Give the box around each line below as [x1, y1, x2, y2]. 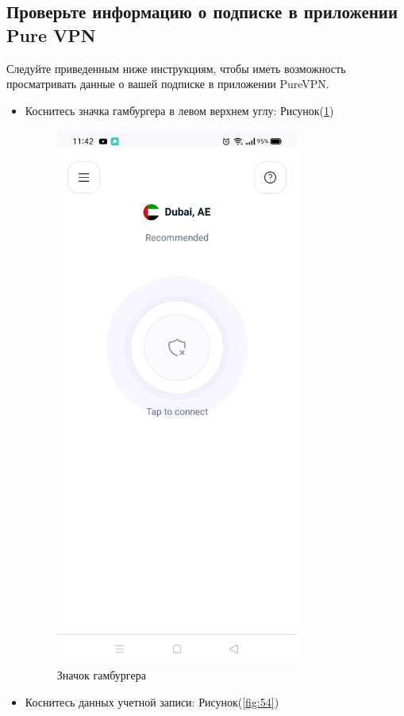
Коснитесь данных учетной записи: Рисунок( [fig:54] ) [25, 693, 279, 710]
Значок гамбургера [56, 667, 146, 683]
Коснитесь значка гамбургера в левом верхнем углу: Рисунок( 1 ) [25, 102, 334, 118]
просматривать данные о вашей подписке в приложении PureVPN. [6, 75, 329, 92]
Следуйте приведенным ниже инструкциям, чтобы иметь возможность [6, 60, 346, 76]
